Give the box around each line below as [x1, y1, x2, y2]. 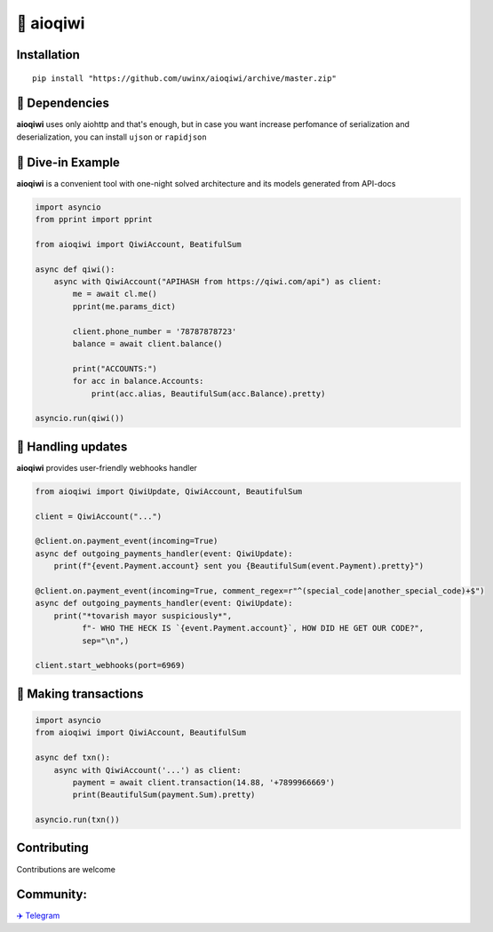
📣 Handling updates [16, 439, 128, 454]
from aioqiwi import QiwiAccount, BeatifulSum [35, 239, 242, 249]
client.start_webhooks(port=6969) [35, 660, 186, 671]
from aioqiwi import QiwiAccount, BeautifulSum [35, 728, 246, 737]
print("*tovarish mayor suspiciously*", [53, 610, 233, 621]
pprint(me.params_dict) [72, 301, 177, 311]
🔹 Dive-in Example [16, 155, 120, 170]
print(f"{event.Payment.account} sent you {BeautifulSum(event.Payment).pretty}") [53, 561, 425, 571]
